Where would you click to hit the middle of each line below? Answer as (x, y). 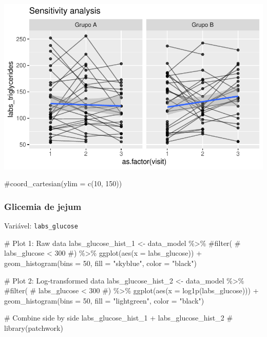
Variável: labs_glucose (41, 226)
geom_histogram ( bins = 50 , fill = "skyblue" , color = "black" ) (100, 263)
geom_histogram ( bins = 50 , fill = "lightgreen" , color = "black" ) (104, 300)
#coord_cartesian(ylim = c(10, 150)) (63, 183)
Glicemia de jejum (43, 206)
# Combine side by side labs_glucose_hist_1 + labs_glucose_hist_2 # (119, 318)
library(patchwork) (34, 327)
